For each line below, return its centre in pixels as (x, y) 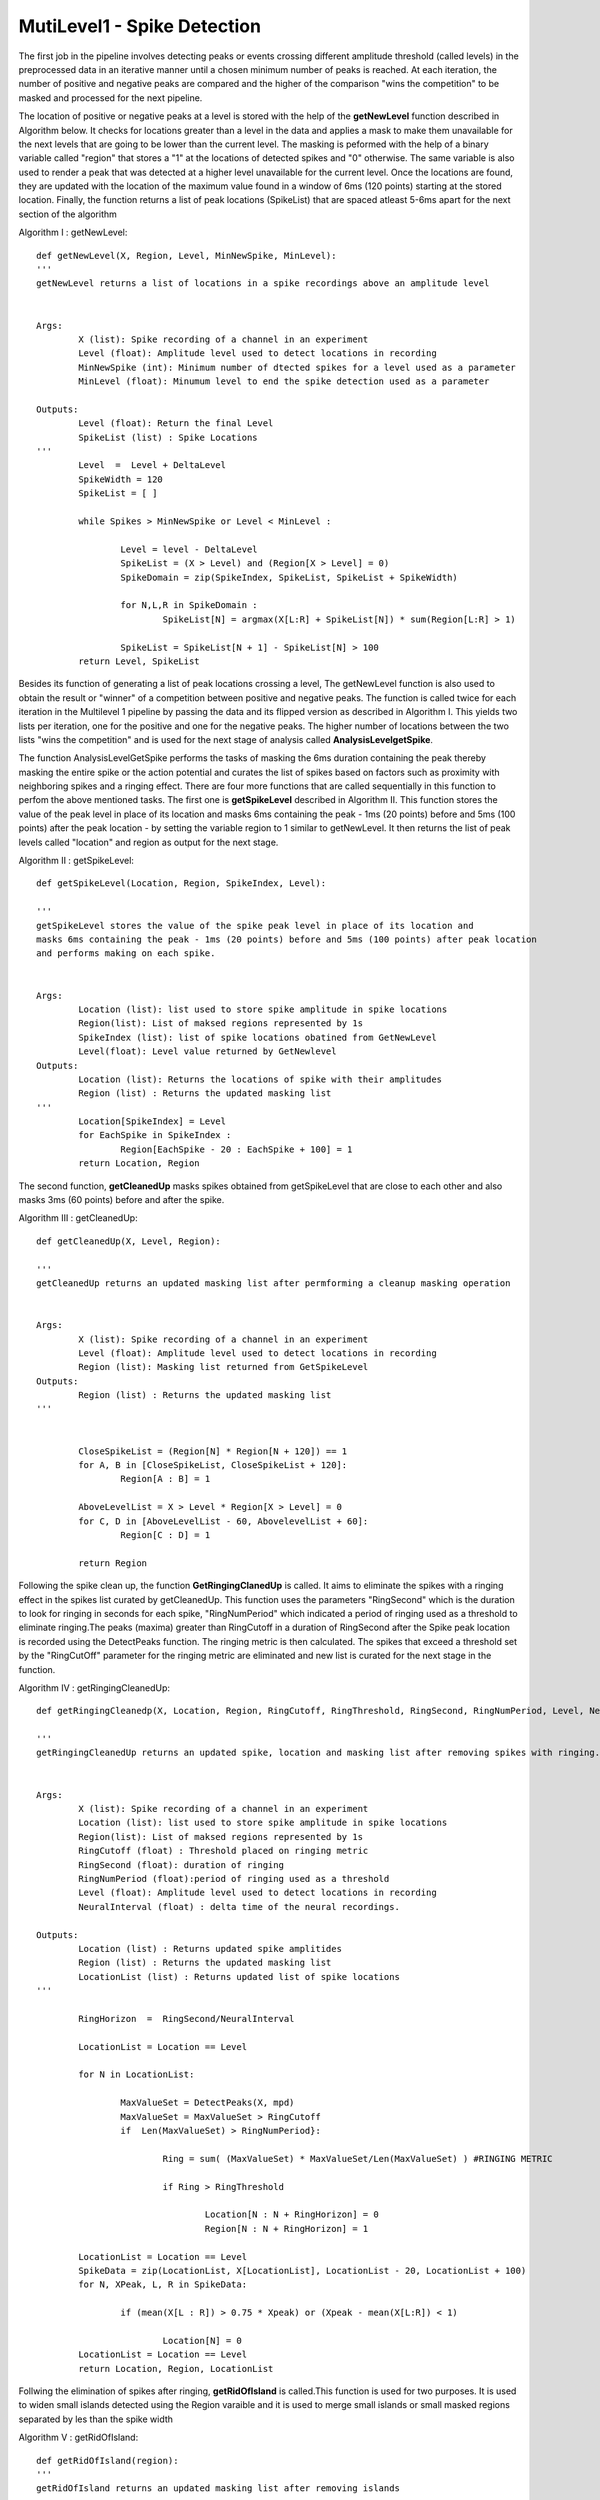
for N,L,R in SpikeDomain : (189, 605)
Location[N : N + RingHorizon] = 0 (291, 2214)
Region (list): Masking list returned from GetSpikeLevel (223, 1367)
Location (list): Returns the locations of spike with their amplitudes (260, 1079)
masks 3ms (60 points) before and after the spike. (121, 1200)
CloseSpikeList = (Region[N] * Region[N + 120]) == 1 (213, 1451)
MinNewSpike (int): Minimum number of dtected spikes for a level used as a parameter (297, 367)
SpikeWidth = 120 (121, 479)
